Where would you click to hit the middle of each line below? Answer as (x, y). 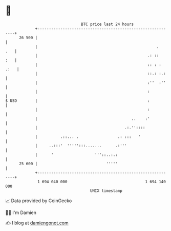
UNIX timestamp (106, 191)
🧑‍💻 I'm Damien (21, 212)
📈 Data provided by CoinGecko (39, 201)
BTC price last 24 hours (108, 24)
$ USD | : (78, 101)
